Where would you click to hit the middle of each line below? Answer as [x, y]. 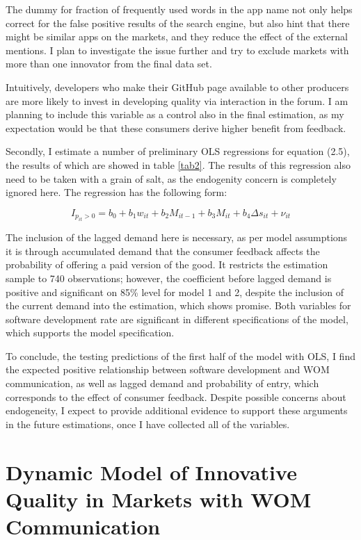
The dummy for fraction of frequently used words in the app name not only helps [179, 9]
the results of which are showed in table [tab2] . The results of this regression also [178, 164]
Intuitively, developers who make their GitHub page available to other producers [177, 87]
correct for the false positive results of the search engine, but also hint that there [178, 23]
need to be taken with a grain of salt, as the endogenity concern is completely [171, 178]
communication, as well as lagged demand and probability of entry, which [162, 383]
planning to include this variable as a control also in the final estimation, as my [175, 114]
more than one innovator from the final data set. [109, 64]
